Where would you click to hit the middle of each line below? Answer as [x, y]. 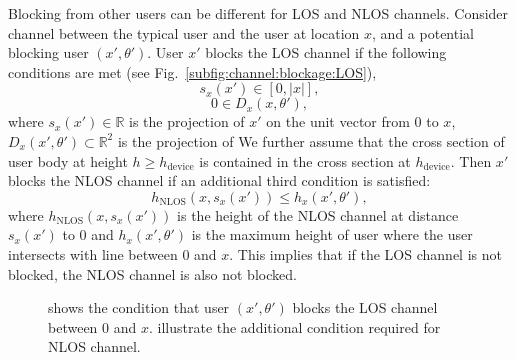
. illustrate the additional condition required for [294, 326]
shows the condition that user [139, 307]
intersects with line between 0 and [112, 253]
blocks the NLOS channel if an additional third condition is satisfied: [219, 180]
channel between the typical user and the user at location [184, 32]
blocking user [48, 52]
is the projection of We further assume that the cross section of [311, 140]
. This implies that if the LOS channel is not [365, 253]
